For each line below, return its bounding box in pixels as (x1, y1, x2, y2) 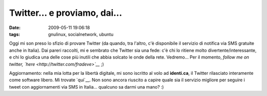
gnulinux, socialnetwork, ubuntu (48, 31, 114, 37)
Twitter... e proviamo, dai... (9, 7, 122, 18)
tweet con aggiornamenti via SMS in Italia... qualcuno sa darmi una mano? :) (9, 84, 164, 90)
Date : (9, 25, 21, 31)
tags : (9, 31, 20, 37)
